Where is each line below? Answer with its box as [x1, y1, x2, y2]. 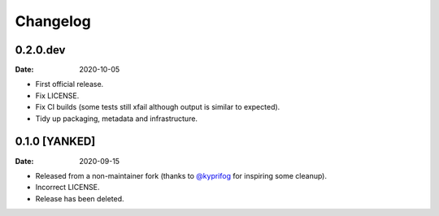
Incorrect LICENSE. [35, 183, 100, 192]
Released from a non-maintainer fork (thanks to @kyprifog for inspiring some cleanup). [35, 171, 327, 180]
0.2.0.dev [15, 43, 66, 57]
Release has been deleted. [35, 193, 125, 203]
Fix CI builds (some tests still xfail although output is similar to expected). [35, 102, 280, 112]
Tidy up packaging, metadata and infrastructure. [35, 114, 198, 123]
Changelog [15, 12, 91, 30]
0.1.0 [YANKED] [15, 135, 96, 149]
